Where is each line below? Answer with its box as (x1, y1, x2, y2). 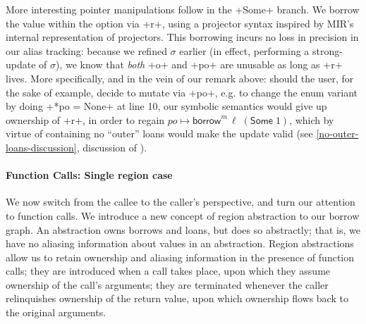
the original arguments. (6, 305, 106, 320)
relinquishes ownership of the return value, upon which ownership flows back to (6, 291, 348, 306)
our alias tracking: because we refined (6, 43, 167, 58)
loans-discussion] (6, 139, 77, 154)
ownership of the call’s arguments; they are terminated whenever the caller (6, 277, 329, 292)
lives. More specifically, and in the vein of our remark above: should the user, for (6, 70, 354, 85)
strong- (312, 43, 343, 58)
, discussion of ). (76, 139, 147, 154)
